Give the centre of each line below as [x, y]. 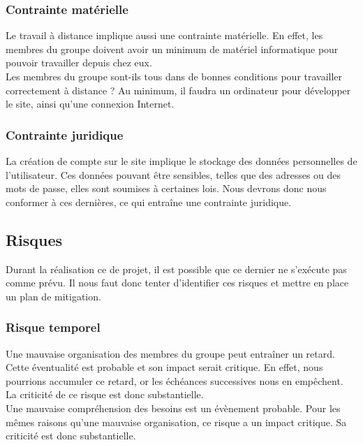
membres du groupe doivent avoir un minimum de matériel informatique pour [172, 49]
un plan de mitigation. [53, 296]
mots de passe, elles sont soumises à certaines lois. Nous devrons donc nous [166, 188]
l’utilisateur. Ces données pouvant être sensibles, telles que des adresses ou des [173, 174]
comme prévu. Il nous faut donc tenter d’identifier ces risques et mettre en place [177, 283]
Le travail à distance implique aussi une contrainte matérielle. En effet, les [164, 35]
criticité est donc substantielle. [71, 436]
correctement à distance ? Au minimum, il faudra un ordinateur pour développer [178, 90]
